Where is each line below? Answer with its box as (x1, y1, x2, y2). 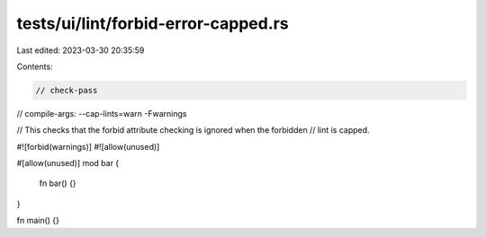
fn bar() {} (39, 178, 76, 189)
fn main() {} (16, 215, 60, 226)
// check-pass (35, 85, 98, 95)
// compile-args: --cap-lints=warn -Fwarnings (16, 108, 187, 118)
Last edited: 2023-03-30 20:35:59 (16, 45, 145, 56)
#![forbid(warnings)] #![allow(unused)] (16, 141, 160, 152)
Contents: (16, 61, 53, 72)
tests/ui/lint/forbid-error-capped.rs (16, 13, 289, 33)
